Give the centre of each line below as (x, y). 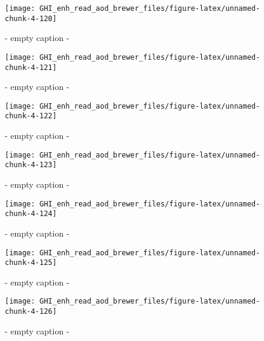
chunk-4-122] (31, 116)
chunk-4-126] (31, 312)
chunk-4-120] (31, 18)
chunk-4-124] (31, 214)
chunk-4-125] (31, 263)
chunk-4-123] (31, 165)
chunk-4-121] (31, 67)
